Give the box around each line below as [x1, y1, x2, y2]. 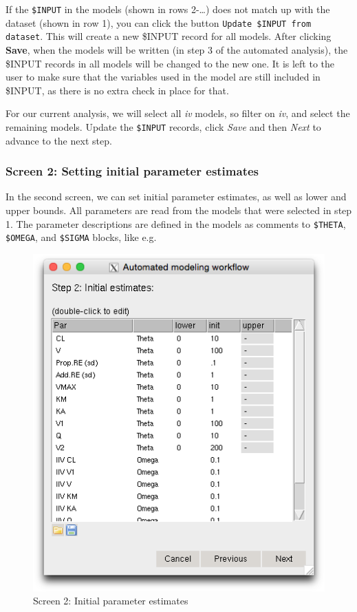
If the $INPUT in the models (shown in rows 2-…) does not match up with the [6, 2, 330, 16]
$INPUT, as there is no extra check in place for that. [6, 83, 229, 97]
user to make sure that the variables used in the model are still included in [6, 70, 321, 84]
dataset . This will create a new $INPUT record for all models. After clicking [6, 29, 332, 43]
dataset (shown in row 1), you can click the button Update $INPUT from [6, 15, 312, 30]
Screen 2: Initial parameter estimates [33, 593, 188, 608]
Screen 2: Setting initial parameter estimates [6, 162, 259, 180]
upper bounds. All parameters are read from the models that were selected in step [6, 203, 352, 217]
